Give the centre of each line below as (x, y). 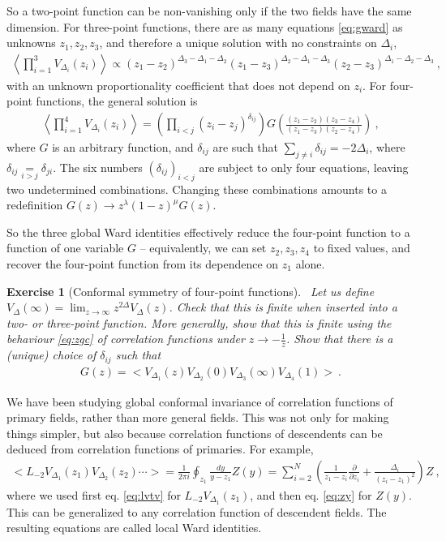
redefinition (35, 205)
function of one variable (65, 248)
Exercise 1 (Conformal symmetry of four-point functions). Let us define (191, 291)
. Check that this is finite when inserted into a (283, 307)
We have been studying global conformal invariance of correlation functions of (200, 401)
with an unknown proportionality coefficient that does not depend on (178, 85)
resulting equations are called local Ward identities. (134, 528)
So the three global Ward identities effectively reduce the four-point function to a (208, 232)
